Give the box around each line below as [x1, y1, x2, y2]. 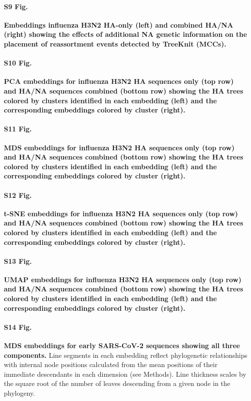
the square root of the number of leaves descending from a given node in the [4, 378, 231, 388]
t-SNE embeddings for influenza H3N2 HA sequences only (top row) [4, 208, 238, 218]
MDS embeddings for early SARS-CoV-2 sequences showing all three [4, 340, 240, 351]
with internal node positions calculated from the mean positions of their [4, 359, 218, 369]
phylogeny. [4, 388, 35, 398]
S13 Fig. [4, 256, 32, 266]
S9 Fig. [4, 1, 28, 11]
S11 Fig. [4, 124, 32, 134]
